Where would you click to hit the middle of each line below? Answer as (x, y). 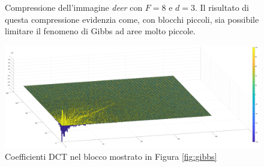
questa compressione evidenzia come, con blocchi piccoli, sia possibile (132, 19)
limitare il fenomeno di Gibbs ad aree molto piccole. (100, 31)
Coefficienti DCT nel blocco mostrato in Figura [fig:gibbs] (111, 156)
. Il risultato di (222, 7)
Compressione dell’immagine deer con (74, 7)
